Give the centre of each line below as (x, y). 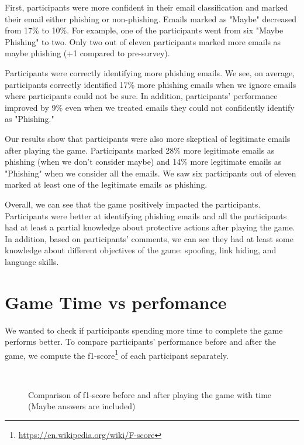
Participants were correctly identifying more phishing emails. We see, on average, (150, 72)
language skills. (32, 261)
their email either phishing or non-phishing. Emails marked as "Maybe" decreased (151, 18)
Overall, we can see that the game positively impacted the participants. (133, 204)
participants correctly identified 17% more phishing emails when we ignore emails (151, 84)
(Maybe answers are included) (82, 406)
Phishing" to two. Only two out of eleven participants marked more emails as (143, 41)
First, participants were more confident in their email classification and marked (146, 7)
